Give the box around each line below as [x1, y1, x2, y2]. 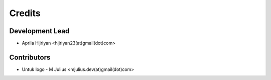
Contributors [9, 53, 51, 61]
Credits [9, 8, 41, 19]
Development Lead [9, 27, 70, 35]
